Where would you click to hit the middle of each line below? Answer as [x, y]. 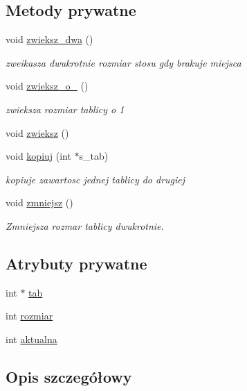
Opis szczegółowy [69, 376]
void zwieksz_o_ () [47, 86]
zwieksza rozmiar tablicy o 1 [65, 109]
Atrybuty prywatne [76, 263]
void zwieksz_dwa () [49, 39]
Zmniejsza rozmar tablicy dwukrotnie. [85, 225]
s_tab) [94, 156]
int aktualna [31, 339]
